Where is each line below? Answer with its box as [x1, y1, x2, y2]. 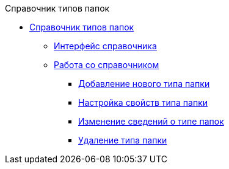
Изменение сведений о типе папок [78, 116, 224, 126]
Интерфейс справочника [54, 41, 157, 51]
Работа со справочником [54, 60, 159, 70]
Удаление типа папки [78, 135, 167, 145]
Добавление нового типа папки [78, 78, 210, 89]
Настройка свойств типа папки [78, 97, 208, 108]
